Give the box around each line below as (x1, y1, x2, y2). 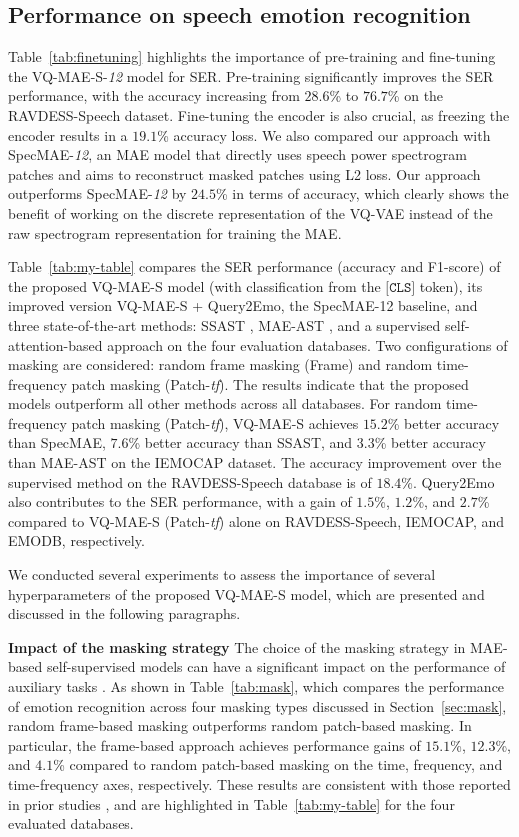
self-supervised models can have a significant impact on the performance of (46, 656, 506, 677)
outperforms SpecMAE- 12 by (8, 183, 187, 204)
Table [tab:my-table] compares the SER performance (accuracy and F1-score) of (8, 256, 501, 277)
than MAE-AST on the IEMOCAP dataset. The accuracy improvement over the (8, 452, 502, 473)
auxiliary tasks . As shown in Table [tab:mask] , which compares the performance (8, 676, 505, 697)
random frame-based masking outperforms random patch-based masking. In (8, 715, 472, 736)
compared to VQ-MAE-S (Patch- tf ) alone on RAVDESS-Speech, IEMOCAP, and (8, 510, 505, 531)
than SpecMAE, (8, 432, 106, 453)
